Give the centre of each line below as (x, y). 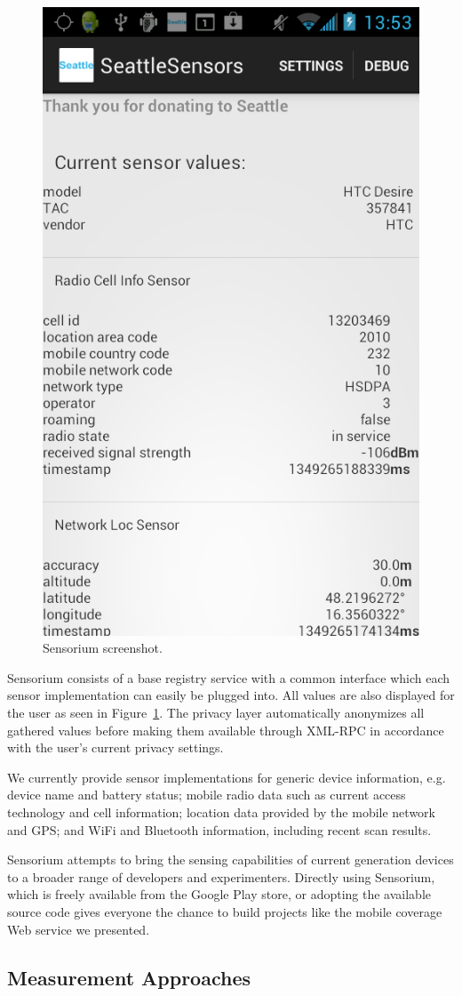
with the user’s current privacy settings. (115, 747)
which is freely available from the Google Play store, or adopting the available (219, 894)
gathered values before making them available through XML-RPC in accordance (226, 730)
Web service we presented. (79, 929)
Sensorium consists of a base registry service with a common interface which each (229, 677)
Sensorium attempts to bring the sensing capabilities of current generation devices (231, 859)
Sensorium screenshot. (103, 648)
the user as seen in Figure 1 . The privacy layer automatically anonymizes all (216, 713)
